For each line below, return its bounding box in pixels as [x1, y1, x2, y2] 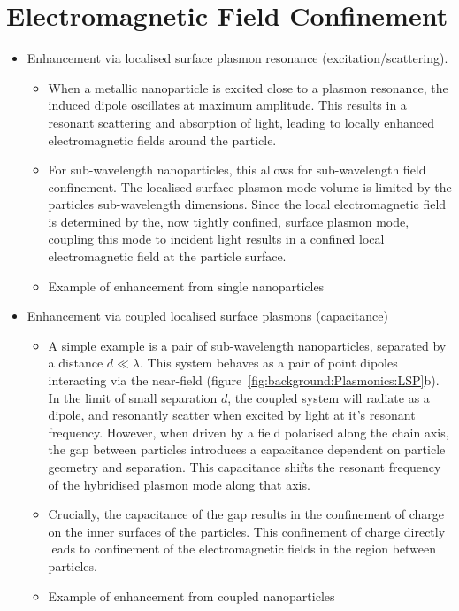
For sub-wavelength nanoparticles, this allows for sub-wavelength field [48, 160, 426, 179]
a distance [48, 353, 103, 372]
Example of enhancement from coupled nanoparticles [48, 586, 335, 605]
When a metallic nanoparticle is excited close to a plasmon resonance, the [48, 78, 448, 97]
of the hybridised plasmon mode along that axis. [48, 475, 310, 493]
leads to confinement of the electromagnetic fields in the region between [48, 539, 437, 558]
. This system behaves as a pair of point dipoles [139, 353, 398, 372]
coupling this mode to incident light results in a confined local [48, 229, 385, 248]
